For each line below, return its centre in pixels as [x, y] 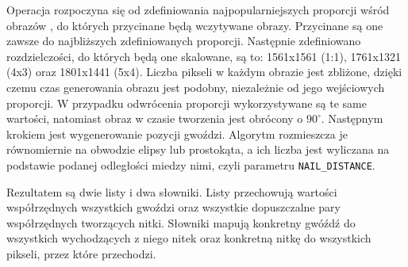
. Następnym [352, 118]
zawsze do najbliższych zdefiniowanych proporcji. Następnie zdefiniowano [184, 41]
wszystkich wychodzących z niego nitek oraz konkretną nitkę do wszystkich [189, 238]
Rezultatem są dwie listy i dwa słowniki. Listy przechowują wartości [172, 191]
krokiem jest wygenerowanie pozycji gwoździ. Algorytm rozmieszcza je [177, 133]
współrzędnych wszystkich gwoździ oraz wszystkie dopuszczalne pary [173, 207]
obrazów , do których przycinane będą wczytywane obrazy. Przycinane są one [195, 25]
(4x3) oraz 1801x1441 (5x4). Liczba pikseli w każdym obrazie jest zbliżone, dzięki [204, 72]
